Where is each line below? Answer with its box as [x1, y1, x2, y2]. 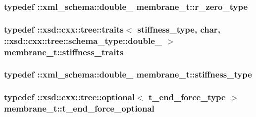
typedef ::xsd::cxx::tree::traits [4, 23, 124, 35]
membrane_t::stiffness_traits [4, 45, 124, 58]
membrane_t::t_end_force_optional [4, 102, 154, 115]
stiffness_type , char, [137, 23, 220, 35]
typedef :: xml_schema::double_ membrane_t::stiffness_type [4, 68, 252, 80]
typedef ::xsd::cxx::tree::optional [4, 91, 135, 103]
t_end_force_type [148, 91, 226, 103]
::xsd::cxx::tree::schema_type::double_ [4, 34, 162, 46]
